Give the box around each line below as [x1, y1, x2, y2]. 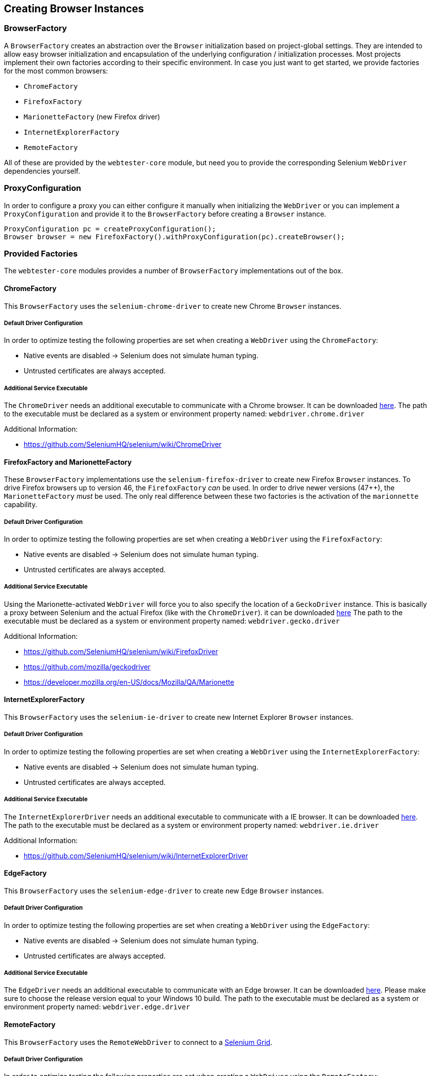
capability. [4, 500, 37, 509]
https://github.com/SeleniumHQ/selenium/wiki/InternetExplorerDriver [24, 851, 248, 860]
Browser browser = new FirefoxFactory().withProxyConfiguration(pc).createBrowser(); [4, 232, 345, 241]
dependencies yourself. [4, 166, 80, 175]
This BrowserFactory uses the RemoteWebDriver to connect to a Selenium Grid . [4, 1038, 273, 1046]
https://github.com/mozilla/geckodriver [24, 662, 151, 671]
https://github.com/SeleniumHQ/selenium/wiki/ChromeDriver [24, 440, 222, 449]
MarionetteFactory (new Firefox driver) [24, 112, 160, 121]
